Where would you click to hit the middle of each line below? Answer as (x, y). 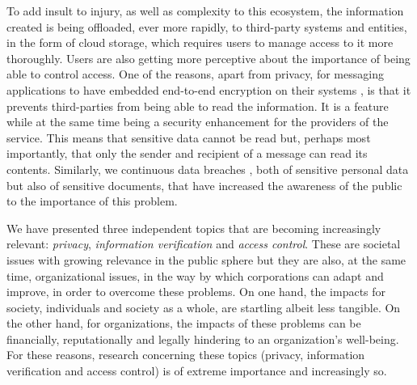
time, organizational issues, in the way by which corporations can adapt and (195, 275)
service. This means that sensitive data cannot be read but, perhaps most (189, 137)
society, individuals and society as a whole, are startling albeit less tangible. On (204, 307)
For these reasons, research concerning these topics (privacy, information (186, 355)
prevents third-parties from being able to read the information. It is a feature (198, 106)
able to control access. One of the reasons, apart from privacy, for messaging (195, 74)
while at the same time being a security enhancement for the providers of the (198, 122)
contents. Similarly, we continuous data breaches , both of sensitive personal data (208, 169)
